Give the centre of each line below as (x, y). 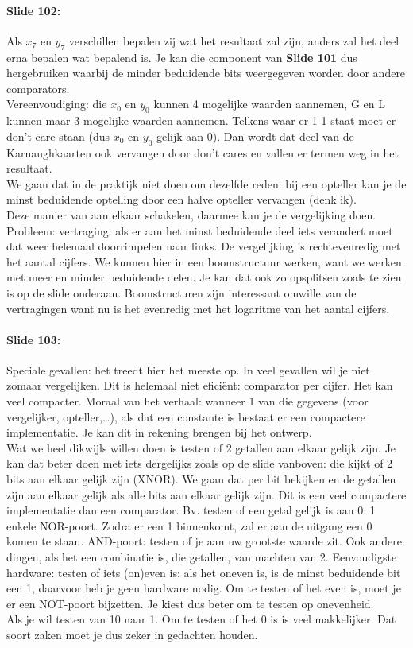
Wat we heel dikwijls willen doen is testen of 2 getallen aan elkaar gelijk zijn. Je (201, 447)
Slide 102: (34, 10)
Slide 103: (34, 339)
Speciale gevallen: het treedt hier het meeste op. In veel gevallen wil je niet (188, 369)
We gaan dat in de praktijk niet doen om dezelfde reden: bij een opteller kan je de (206, 183)
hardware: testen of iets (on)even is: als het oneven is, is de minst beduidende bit (204, 572)
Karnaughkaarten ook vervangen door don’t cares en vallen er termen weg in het (203, 152)
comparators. (38, 88)
